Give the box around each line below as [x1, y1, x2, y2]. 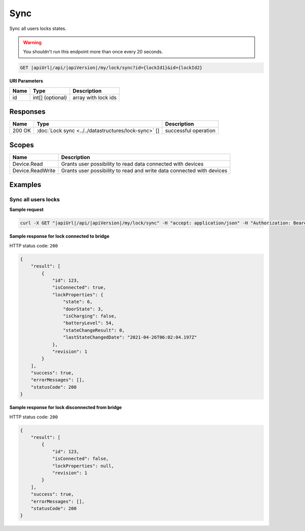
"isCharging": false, [63, 313, 117, 319]
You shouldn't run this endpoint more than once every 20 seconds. [23, 49, 163, 55]
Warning [23, 39, 42, 45]
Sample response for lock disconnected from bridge [9, 404, 122, 411]
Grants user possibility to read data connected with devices [61, 160, 204, 167]
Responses [9, 107, 46, 116]
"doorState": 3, [63, 306, 104, 312]
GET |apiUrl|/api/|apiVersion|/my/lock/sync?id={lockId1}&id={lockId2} [20, 65, 203, 71]
